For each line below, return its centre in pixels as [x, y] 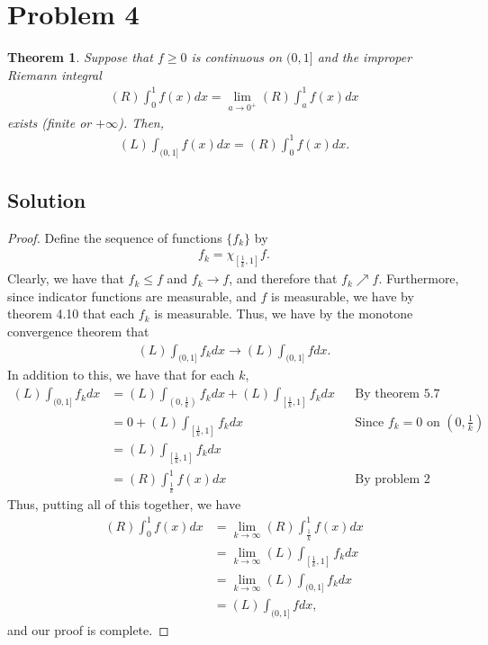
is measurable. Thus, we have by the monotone [284, 314]
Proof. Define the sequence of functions [115, 237]
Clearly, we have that [66, 278]
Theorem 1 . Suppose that [80, 57]
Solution [47, 199]
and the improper [365, 57]
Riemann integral [54, 74]
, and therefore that [283, 278]
